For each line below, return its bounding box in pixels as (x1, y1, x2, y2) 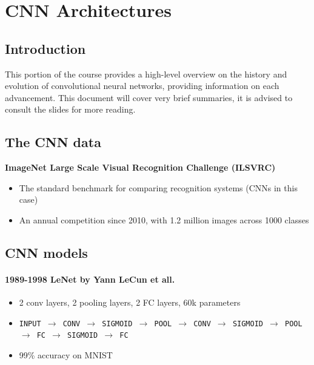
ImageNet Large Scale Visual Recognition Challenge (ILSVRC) (5, 161, 276, 174)
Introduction (5, 39, 86, 58)
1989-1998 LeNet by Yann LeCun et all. (5, 272, 175, 285)
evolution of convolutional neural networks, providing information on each (5, 79, 279, 92)
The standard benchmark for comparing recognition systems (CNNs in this (19, 181, 298, 194)
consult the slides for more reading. (5, 103, 136, 116)
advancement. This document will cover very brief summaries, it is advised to (5, 91, 293, 104)
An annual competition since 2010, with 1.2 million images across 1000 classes (19, 213, 309, 226)
